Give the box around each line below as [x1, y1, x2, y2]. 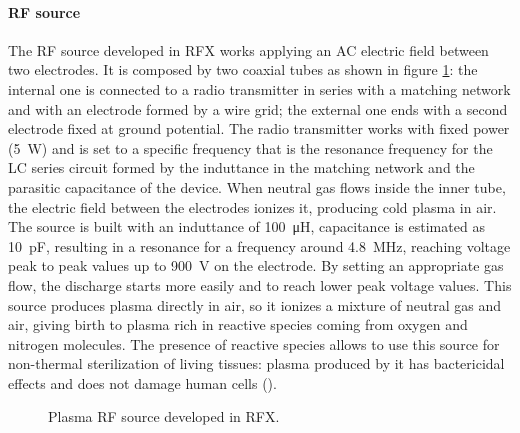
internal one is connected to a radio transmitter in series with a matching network [8, 78, 511, 99]
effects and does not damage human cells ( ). [8, 372, 277, 393]
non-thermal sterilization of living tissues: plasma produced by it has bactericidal [8, 353, 505, 374]
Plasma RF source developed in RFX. [48, 406, 280, 427]
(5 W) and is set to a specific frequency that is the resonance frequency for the [8, 137, 493, 158]
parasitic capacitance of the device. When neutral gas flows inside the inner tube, [8, 176, 506, 197]
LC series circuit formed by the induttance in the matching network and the [8, 157, 475, 178]
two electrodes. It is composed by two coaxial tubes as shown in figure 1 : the [8, 59, 478, 80]
